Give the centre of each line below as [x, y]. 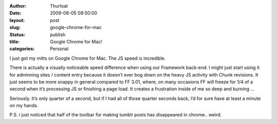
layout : [17, 20]
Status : [17, 34]
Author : [18, 6]
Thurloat [59, 6]
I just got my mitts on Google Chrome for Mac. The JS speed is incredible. [88, 58]
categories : [22, 49]
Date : [15, 13]
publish [58, 34]
